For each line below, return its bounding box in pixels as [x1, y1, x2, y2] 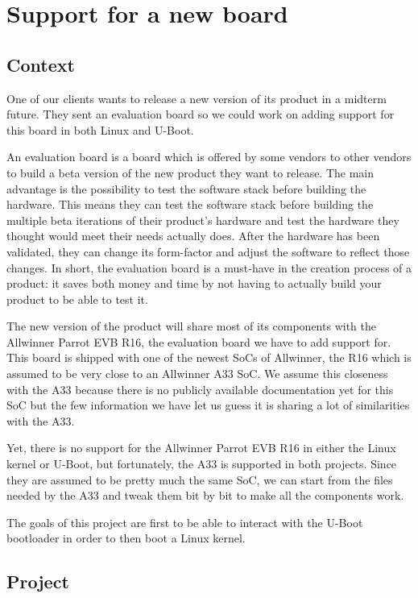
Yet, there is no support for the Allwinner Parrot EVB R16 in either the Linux [6, 439, 396, 456]
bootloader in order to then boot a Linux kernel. [6, 529, 246, 546]
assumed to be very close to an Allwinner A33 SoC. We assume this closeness [6, 365, 388, 382]
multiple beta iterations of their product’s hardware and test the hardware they [6, 211, 399, 228]
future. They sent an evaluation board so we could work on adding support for [6, 106, 395, 123]
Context [6, 52, 75, 77]
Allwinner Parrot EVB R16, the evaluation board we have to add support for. [6, 333, 391, 350]
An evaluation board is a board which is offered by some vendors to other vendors [6, 148, 412, 165]
